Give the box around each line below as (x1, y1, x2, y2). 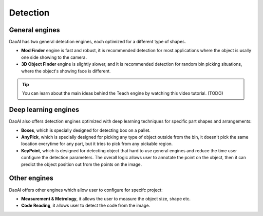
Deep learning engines (9, 106, 79, 114)
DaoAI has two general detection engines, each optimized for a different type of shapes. (9, 39, 186, 45)
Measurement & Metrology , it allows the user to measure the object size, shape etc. (21, 196, 191, 201)
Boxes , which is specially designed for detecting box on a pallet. (21, 127, 150, 133)
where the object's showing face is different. (21, 68, 111, 74)
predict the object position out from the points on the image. (21, 161, 142, 167)
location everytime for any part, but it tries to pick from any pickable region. (21, 141, 173, 147)
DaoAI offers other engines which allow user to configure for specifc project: (9, 187, 163, 193)
